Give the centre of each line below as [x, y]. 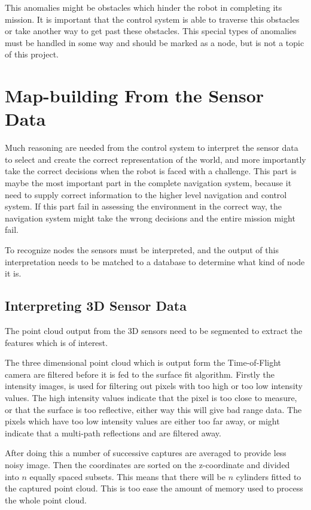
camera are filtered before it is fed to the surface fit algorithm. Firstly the [140, 374]
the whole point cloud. [46, 500]
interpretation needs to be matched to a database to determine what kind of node [155, 261]
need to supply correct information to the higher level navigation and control [146, 194]
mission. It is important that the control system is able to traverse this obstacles [152, 19]
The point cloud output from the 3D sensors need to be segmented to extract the [154, 331]
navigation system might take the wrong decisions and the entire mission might [150, 218]
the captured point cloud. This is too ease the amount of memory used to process [154, 488]
